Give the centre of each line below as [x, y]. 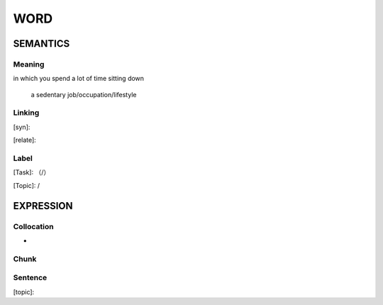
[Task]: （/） [32, 172]
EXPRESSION [43, 206]
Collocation [33, 226]
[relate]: [25, 140]
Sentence [30, 278]
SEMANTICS [41, 44]
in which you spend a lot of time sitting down [79, 79]
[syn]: [22, 127]
